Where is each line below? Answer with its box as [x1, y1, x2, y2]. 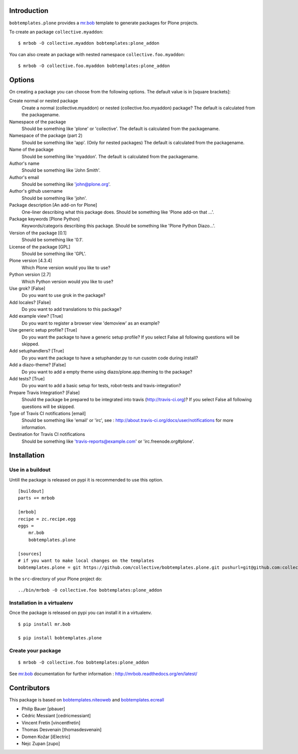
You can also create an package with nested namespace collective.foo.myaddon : [9, 51, 185, 57]
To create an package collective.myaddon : [9, 29, 104, 35]
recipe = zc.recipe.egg [18, 516, 76, 522]
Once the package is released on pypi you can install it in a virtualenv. [9, 610, 152, 616]
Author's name [9, 160, 40, 166]
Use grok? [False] [9, 285, 46, 291]
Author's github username [9, 188, 63, 194]
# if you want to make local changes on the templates [18, 557, 154, 563]
